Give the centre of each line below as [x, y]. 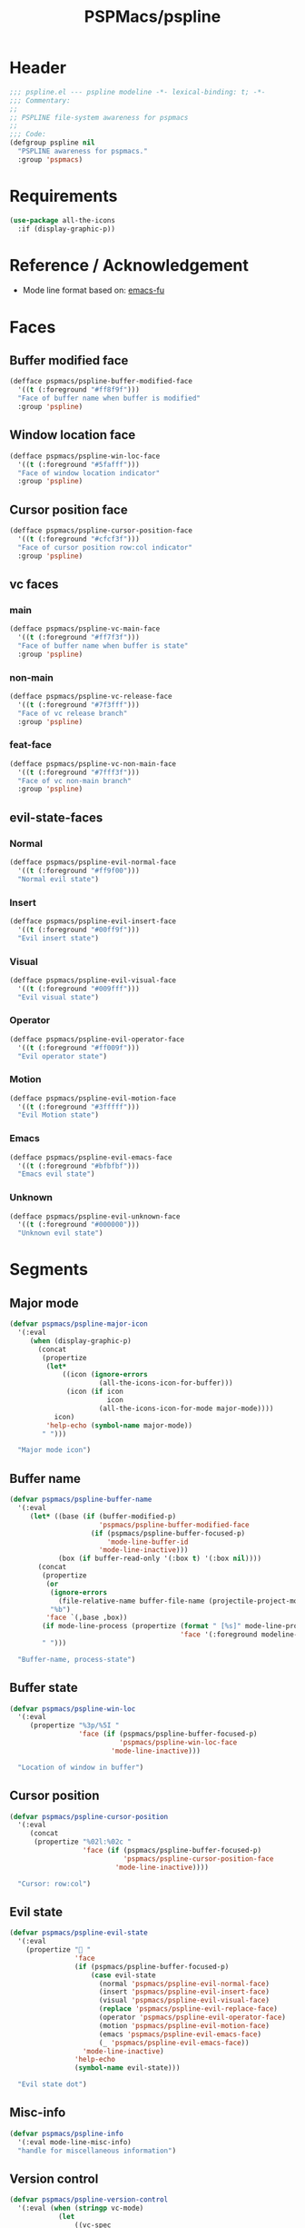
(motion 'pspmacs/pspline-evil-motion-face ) [184, 2025]
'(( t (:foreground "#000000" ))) [79, 1225]
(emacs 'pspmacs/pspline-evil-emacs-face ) [180, 2034]
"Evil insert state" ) [59, 938]
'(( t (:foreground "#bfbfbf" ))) [79, 1166]
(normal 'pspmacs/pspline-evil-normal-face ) [184, 1984]
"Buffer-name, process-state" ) [77, 1659]
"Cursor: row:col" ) [54, 1884]
